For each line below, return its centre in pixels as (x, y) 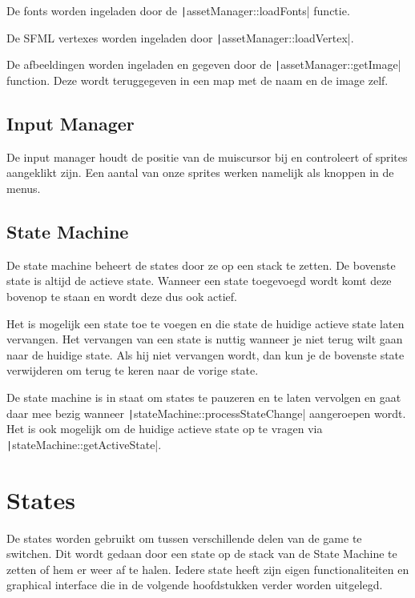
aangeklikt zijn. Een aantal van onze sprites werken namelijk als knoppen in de (200, 173)
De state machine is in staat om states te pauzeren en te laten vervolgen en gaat (204, 397)
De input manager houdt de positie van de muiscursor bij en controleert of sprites (207, 157)
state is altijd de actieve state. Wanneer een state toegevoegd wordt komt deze (199, 281)
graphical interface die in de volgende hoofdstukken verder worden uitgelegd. (195, 585)
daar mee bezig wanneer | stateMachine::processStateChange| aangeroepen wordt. (206, 413)
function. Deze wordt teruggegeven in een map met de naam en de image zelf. (197, 80)
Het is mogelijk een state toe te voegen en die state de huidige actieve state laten (205, 323)
